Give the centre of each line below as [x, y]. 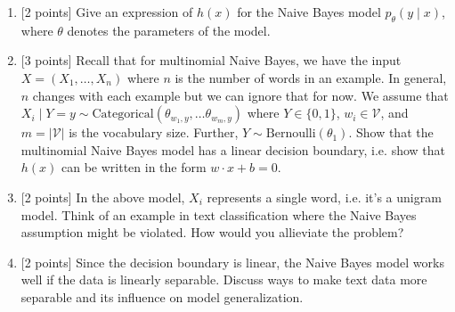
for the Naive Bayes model [309, 12]
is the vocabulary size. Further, [154, 132]
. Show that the [391, 132]
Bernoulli [291, 134]
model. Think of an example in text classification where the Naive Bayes [219, 214]
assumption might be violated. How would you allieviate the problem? [212, 232]
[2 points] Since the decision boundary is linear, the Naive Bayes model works [232, 262]
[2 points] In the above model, [103, 197]
